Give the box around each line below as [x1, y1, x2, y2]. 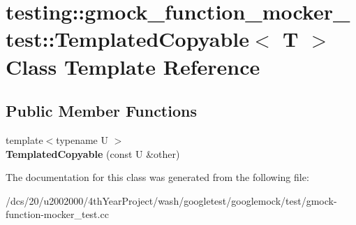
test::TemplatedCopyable [6, 24, 249, 53]
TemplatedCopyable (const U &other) [6, 146, 180, 161]
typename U [56, 132, 108, 147]
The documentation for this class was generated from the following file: [6, 170, 309, 184]
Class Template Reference [6, 52, 260, 80]
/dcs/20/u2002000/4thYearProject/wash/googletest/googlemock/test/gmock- [6, 193, 337, 208]
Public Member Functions [6, 100, 197, 122]
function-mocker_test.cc [6, 207, 109, 222]
